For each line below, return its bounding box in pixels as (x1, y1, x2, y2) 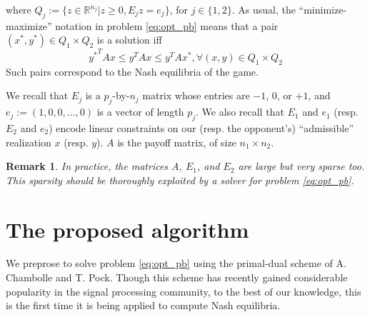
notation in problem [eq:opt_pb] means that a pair (55, 18, 279, 33)
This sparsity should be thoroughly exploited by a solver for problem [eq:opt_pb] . (6, 172, 354, 187)
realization (6, 134, 51, 149)
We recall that (6, 88, 69, 103)
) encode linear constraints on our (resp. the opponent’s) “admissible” (49, 120, 354, 135)
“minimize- (299, 2, 347, 16)
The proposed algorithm (6, 214, 249, 243)
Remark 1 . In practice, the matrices (6, 158, 169, 173)
